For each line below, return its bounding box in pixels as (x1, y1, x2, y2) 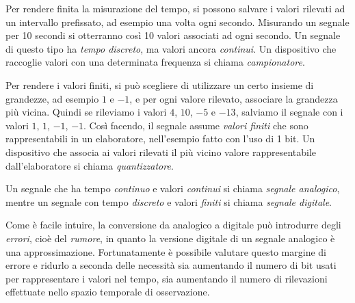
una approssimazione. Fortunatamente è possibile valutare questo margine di (5, 244, 326, 259)
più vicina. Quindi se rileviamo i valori (5, 105, 167, 119)
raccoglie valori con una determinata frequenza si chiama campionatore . (5, 55, 305, 69)
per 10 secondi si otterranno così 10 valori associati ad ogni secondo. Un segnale (5, 28, 341, 42)
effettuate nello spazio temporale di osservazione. (5, 285, 210, 299)
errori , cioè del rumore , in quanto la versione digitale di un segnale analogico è (5, 230, 335, 245)
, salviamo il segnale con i (235, 105, 343, 119)
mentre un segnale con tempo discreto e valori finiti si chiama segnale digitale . (5, 194, 332, 209)
